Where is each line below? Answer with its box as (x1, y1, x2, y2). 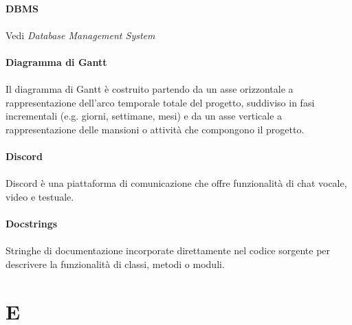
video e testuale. (5, 189, 74, 203)
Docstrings (5, 216, 58, 231)
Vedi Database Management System (5, 27, 155, 42)
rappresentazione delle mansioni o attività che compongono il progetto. (5, 122, 305, 136)
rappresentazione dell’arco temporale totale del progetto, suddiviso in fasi (5, 95, 315, 109)
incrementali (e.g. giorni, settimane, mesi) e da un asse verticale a (5, 109, 283, 123)
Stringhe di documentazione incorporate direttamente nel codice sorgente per (5, 243, 331, 258)
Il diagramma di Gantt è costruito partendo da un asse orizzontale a (5, 82, 294, 96)
